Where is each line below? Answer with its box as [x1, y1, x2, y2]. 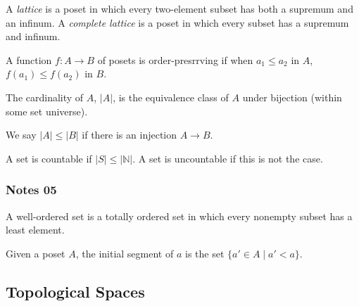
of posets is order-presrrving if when [97, 52, 253, 67]
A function [6, 52, 52, 67]
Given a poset [6, 246, 65, 260]
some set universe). [6, 103, 88, 118]
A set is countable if [6, 151, 92, 165]
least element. [6, 222, 65, 237]
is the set [184, 246, 225, 260]
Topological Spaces [6, 280, 145, 302]
